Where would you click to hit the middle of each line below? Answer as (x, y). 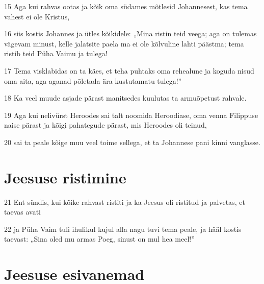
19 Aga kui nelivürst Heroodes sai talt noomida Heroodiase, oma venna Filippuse (131, 115)
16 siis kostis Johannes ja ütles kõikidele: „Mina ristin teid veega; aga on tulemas (130, 33)
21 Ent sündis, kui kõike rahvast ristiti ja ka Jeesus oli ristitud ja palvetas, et (125, 202)
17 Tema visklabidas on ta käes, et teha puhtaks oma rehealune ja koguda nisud (129, 70)
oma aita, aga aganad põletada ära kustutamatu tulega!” (93, 80)
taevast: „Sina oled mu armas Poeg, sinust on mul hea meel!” (99, 239)
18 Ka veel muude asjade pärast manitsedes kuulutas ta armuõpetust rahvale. (125, 98)
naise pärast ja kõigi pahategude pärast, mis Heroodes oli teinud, (105, 125)
